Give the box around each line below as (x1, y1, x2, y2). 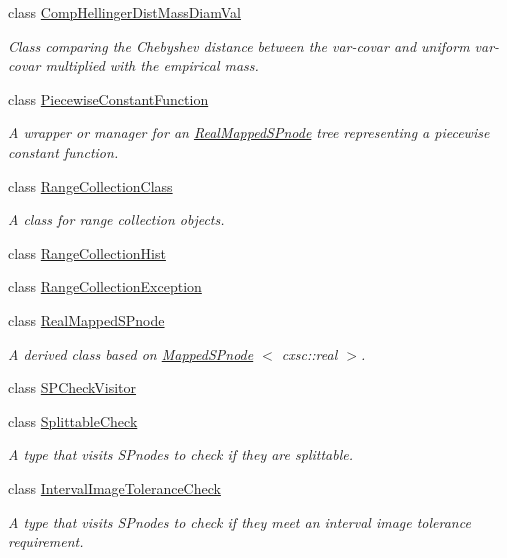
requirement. (8, 531, 84, 552)
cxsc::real (281, 343, 338, 364)
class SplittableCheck (8, 410, 138, 431)
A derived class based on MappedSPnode (8, 343, 254, 364)
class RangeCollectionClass (8, 175, 173, 196)
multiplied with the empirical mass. (45, 55, 259, 76)
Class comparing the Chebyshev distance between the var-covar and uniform (8, 35, 470, 56)
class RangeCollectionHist (8, 242, 166, 263)
